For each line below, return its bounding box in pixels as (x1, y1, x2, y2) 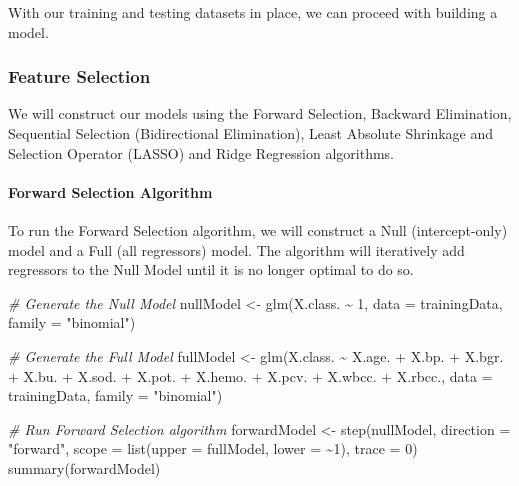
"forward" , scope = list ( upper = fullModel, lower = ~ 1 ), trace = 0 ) (8, 438, 418, 459)
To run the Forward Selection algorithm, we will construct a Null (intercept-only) (8, 219, 508, 240)
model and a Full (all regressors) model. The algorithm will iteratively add (8, 239, 465, 260)
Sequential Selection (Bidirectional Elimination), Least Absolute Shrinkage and (8, 123, 494, 143)
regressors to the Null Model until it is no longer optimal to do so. (8, 259, 414, 280)
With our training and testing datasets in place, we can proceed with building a (8, 2, 498, 22)
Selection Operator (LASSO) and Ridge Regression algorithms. (8, 142, 394, 163)
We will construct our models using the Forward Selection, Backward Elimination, (8, 103, 512, 124)
